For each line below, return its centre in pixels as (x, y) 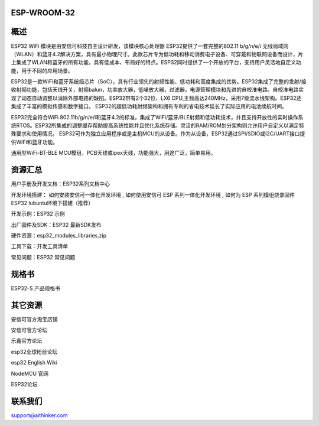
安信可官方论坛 (29, 330)
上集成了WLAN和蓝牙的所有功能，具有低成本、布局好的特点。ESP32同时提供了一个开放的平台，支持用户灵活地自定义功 (156, 63)
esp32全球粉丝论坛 (34, 352)
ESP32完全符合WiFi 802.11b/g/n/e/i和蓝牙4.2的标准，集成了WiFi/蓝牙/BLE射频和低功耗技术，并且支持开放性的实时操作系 (157, 117)
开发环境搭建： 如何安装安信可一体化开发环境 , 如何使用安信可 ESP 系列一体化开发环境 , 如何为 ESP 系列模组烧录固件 (153, 194)
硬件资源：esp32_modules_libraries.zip (59, 236)
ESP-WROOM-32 (43, 13)
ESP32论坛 (24, 385)
